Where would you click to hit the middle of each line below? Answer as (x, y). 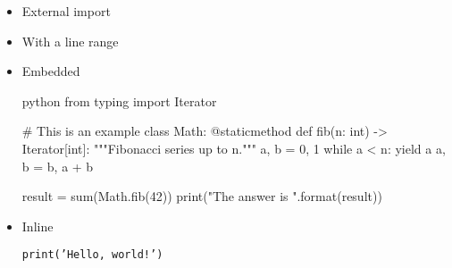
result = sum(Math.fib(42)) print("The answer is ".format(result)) (202, 196)
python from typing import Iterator (119, 100)
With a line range (70, 41)
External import (66, 11)
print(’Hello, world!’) (92, 255)
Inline (38, 226)
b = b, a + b (58, 166)
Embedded (51, 71)
